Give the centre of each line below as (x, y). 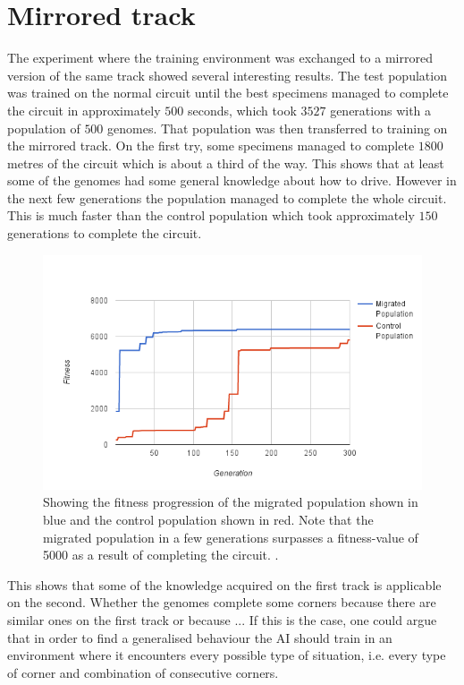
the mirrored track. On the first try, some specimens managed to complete (211, 146)
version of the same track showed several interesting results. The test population (227, 75)
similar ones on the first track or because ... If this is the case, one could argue (222, 619)
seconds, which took (242, 110)
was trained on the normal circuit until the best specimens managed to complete (228, 93)
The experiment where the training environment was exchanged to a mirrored (220, 58)
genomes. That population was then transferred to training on (278, 128)
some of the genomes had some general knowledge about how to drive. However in (232, 180)
